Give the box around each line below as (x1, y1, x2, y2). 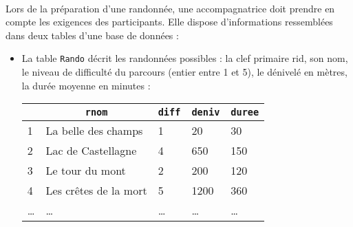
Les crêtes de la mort (45, 182, 147, 199)
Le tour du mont (45, 162, 126, 179)
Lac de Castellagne (45, 142, 137, 159)
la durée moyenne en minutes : (21, 78, 151, 92)
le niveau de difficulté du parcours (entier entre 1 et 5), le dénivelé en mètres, (21, 65, 347, 79)
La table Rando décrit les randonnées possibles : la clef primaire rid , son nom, (21, 51, 348, 65)
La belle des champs (45, 122, 143, 139)
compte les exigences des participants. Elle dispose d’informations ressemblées (6, 14, 333, 29)
